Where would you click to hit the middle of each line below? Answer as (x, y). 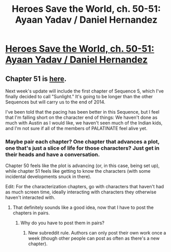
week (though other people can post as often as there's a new (94, 238)
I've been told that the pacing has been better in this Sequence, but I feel (82, 112)
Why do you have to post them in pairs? (62, 223)
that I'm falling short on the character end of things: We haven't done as (81, 117)
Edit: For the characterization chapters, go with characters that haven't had (85, 187)
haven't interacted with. (30, 197)
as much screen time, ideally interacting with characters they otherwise (81, 192)
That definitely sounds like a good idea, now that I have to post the (83, 208)
